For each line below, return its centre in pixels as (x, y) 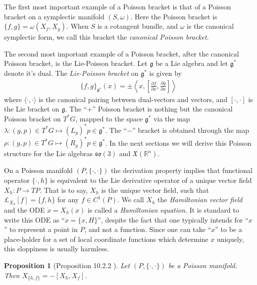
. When (77, 26)
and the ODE (25, 210)
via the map (172, 118)
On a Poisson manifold (38, 170)
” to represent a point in (41, 229)
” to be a (229, 229)
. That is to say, (64, 190)
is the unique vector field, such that (155, 190)
